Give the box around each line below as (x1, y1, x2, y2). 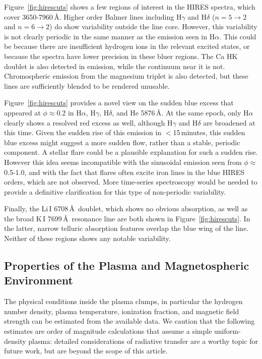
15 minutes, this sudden (173, 127, 245, 138)
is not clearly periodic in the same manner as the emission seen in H (4, 31, 215, 41)
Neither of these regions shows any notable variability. (4, 233, 171, 244)
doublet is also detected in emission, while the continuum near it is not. (4, 61, 225, 71)
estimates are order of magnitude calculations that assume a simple (4, 326, 212, 336)
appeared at (4, 107, 41, 117)
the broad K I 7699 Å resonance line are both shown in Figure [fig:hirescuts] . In (4, 213, 250, 223)
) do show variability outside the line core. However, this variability (49, 21, 257, 32)
